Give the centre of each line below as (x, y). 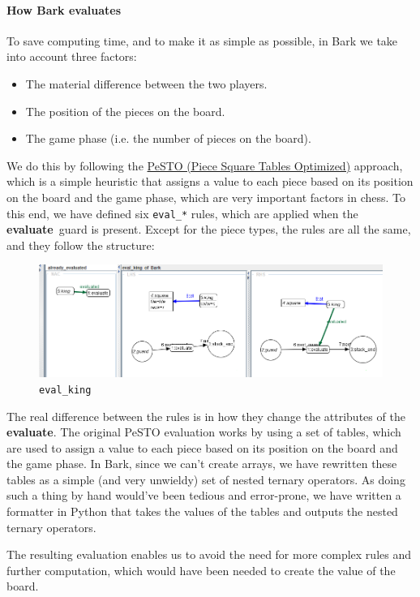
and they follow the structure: (81, 245)
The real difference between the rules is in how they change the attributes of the (206, 416)
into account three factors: (72, 56)
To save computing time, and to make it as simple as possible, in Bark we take (202, 40)
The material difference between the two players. (146, 83)
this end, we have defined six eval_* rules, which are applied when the (182, 213)
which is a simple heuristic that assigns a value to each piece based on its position (210, 181)
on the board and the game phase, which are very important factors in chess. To (206, 197)
